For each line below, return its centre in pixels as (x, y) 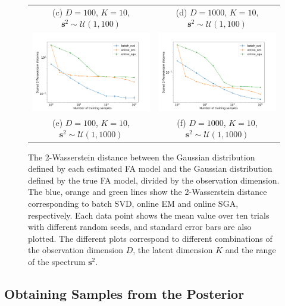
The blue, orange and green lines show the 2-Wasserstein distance (148, 192)
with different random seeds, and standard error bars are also (140, 227)
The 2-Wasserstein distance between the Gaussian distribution (142, 157)
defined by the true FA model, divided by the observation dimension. (154, 180)
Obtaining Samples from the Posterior (124, 293)
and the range (250, 250)
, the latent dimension (173, 250)
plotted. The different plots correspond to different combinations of (150, 238)
